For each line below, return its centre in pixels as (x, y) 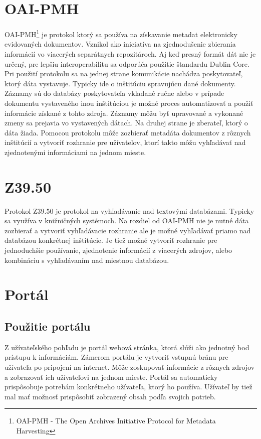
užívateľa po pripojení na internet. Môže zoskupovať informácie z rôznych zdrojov (130, 367)
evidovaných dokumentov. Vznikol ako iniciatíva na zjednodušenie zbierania (120, 44)
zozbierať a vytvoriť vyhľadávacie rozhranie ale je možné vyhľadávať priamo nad (128, 230)
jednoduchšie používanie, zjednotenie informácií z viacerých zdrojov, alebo (118, 250)
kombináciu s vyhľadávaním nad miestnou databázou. (87, 260)
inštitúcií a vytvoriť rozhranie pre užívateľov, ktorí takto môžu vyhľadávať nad (125, 142)
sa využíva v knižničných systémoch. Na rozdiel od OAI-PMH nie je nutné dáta (127, 221)
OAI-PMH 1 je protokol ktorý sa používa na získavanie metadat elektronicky (121, 33)
